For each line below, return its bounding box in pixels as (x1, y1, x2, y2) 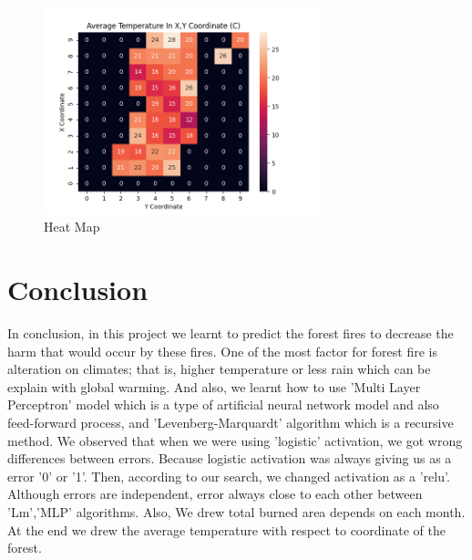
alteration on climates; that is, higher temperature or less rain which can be (7, 359, 431, 379)
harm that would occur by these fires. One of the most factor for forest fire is (7, 341, 437, 360)
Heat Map (44, 217, 100, 236)
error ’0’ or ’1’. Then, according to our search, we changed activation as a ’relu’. (7, 466, 450, 485)
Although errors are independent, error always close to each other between (7, 484, 423, 503)
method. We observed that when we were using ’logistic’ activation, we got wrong (7, 430, 463, 450)
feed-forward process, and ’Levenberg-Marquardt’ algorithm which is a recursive (7, 413, 454, 432)
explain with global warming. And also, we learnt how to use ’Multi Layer (7, 377, 421, 396)
